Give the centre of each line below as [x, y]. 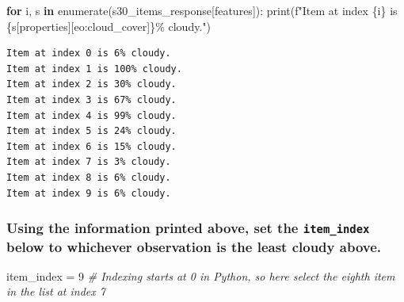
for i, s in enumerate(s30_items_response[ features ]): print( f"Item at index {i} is [202, 10]
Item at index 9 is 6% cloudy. [89, 193]
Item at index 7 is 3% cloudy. [89, 162]
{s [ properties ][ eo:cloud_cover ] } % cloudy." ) [109, 26]
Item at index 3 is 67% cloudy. [91, 99]
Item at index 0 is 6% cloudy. [89, 54]
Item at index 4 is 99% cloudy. [91, 115]
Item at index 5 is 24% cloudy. [91, 131]
